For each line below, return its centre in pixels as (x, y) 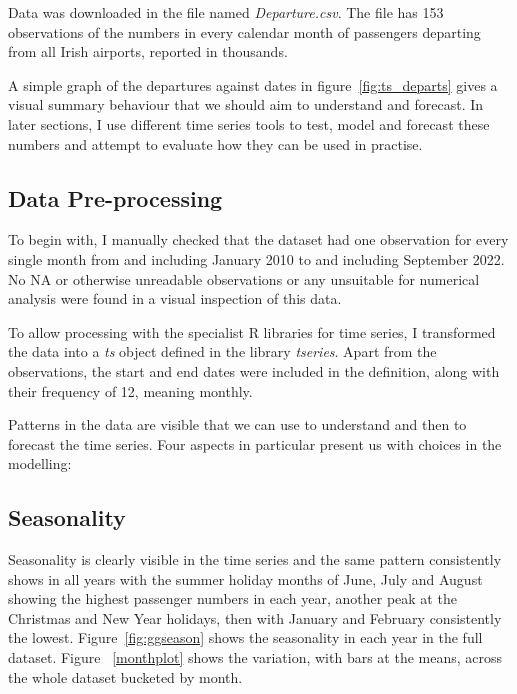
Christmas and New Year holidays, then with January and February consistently (255, 617)
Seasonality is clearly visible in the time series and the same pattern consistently (255, 559)
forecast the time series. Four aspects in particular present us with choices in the (255, 443)
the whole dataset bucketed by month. (125, 676)
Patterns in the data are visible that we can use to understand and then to (237, 424)
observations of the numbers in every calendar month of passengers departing (244, 31)
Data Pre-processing (115, 197)
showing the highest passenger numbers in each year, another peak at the (232, 598)
